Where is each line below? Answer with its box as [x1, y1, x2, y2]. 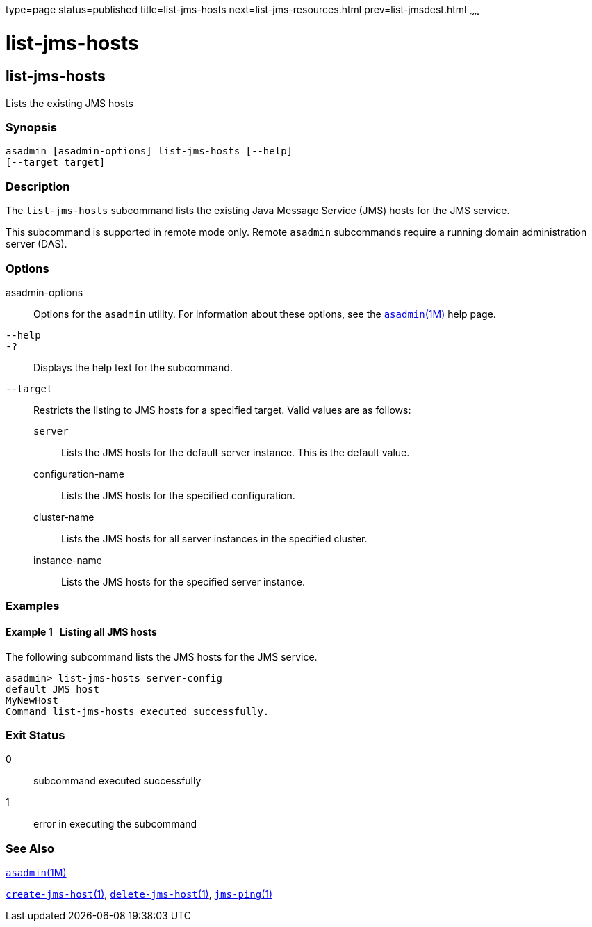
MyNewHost [6, 694, 58, 706]
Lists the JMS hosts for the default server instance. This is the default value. [61, 446, 410, 458]
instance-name [33, 554, 102, 566]
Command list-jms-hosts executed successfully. [6, 705, 270, 717]
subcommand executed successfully [33, 775, 202, 787]
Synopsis [6, 120, 57, 135]
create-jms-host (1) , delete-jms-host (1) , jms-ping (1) [6, 888, 273, 901]
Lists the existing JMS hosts [6, 97, 133, 109]
